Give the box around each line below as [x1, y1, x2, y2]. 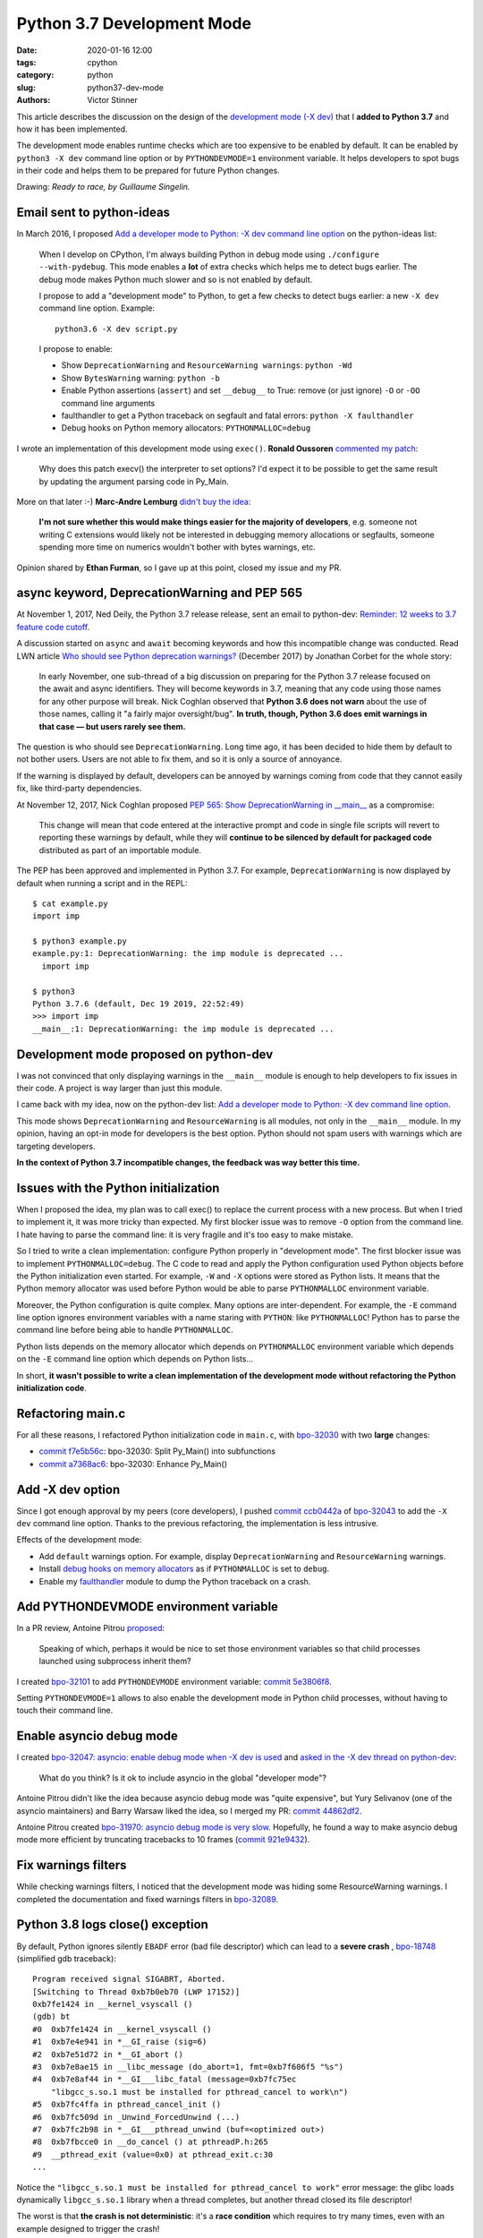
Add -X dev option [16, 1482, 121, 1497]
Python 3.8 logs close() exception [16, 1917, 209, 1933]
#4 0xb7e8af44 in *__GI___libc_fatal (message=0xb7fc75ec [32, 2074, 297, 2085]
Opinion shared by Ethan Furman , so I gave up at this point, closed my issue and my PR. [16, 562, 342, 573]
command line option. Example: [38, 303, 156, 313]
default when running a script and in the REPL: [16, 877, 188, 888]
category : [16, 70, 55, 81]
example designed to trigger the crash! [16, 2223, 160, 2234]
